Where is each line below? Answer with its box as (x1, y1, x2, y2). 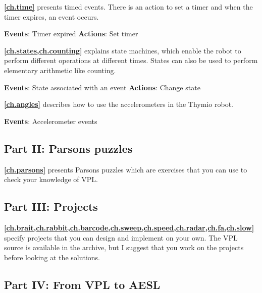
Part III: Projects (4, 199, 98, 214)
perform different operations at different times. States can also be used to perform (4, 55, 258, 66)
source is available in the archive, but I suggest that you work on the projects (4, 242, 244, 253)
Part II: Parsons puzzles (4, 140, 133, 156)
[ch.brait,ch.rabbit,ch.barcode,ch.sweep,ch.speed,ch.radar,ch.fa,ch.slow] (4, 222, 254, 232)
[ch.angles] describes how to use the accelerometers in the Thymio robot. (4, 99, 233, 109)
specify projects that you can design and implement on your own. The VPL (4, 232, 238, 243)
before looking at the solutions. (4, 252, 100, 262)
